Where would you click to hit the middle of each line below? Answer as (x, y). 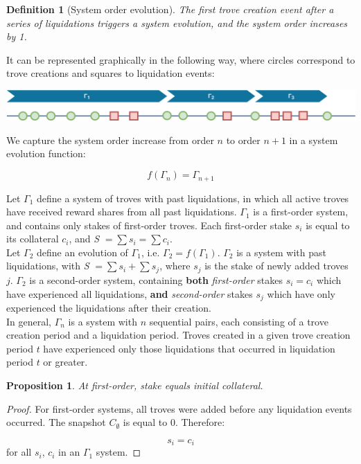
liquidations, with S (48, 266)
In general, (29, 321)
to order (243, 140)
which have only (301, 293)
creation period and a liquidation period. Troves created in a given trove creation (178, 335)
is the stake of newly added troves (276, 266)
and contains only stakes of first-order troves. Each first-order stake (149, 225)
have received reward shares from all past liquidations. (122, 212)
